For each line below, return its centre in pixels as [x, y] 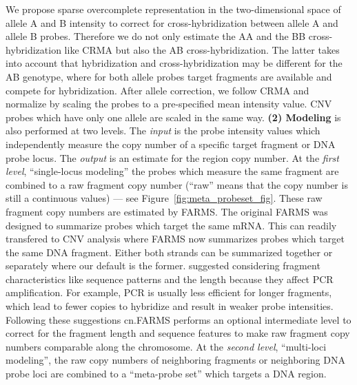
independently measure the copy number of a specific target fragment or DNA [171, 144]
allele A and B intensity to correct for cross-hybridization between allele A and [172, 22]
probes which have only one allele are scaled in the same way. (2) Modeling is [173, 117]
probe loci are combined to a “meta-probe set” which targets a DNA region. [166, 374]
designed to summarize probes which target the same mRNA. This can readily [171, 225]
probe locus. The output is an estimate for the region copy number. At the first [172, 157]
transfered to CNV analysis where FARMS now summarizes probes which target [175, 239]
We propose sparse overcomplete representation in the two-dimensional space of [173, 9]
